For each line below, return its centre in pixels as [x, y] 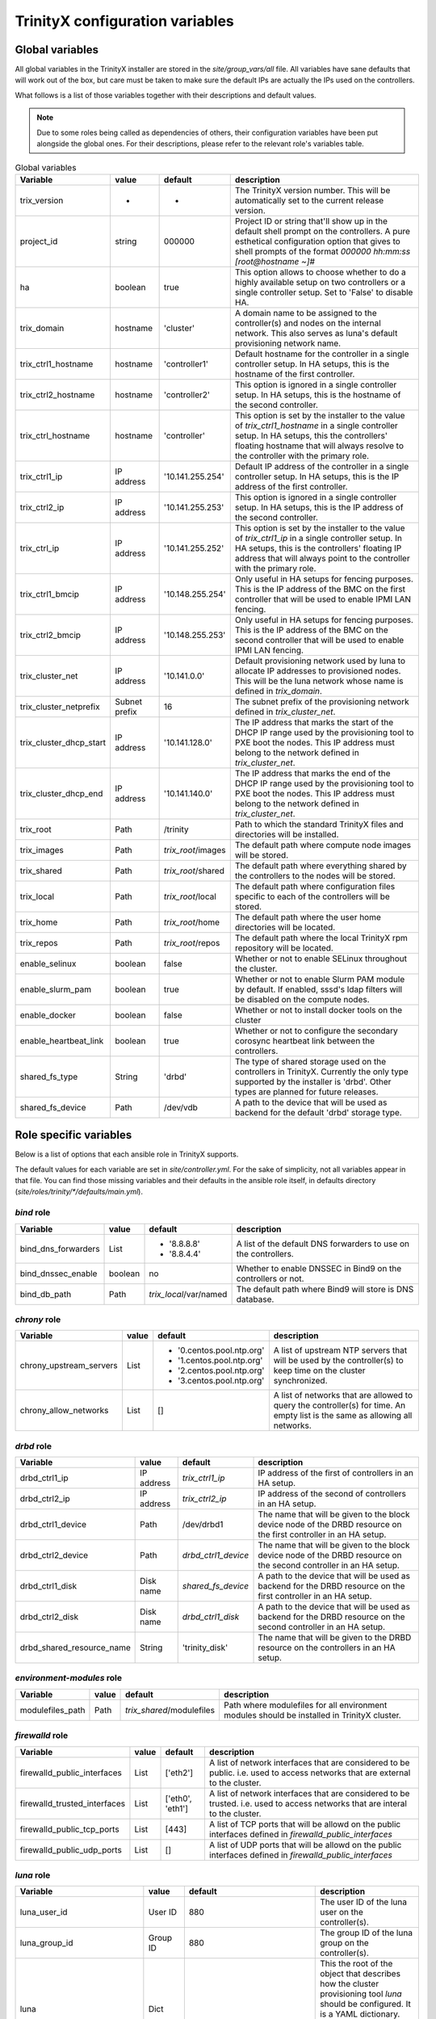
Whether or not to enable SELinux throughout [321, 959]
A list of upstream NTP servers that [340, 1350]
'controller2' [187, 394]
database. [255, 1299]
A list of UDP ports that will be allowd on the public [305, 1845]
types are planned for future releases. [306, 1092]
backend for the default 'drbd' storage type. [319, 1112]
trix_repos [39, 942]
